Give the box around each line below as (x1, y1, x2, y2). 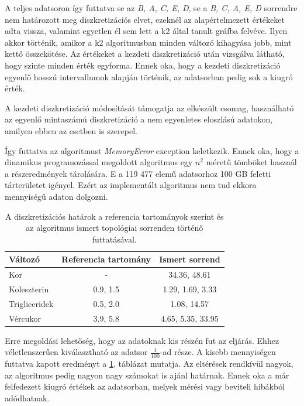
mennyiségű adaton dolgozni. (5, 190, 108, 202)
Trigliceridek (9, 297, 54, 309)
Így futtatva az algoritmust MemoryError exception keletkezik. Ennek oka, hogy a (5, 144, 299, 156)
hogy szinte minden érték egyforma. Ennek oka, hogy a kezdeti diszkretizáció (5, 59, 281, 71)
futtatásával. (92, 233, 137, 245)
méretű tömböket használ (206, 156, 297, 168)
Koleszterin (9, 282, 49, 295)
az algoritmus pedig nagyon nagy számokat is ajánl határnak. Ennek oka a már (5, 369, 289, 381)
